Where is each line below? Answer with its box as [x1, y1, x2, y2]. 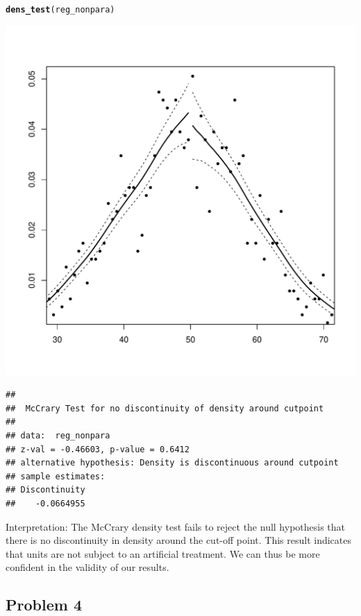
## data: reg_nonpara [6, 431, 110, 441]
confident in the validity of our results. [6, 560, 169, 574]
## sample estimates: [6, 471, 106, 481]
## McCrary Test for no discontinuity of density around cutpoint [6, 403, 324, 413]
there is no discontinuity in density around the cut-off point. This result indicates [6, 533, 351, 547]
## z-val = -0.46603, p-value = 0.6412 [6, 444, 190, 454]
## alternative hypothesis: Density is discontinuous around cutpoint [6, 458, 339, 468]
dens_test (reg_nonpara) [6, 5, 115, 15]
